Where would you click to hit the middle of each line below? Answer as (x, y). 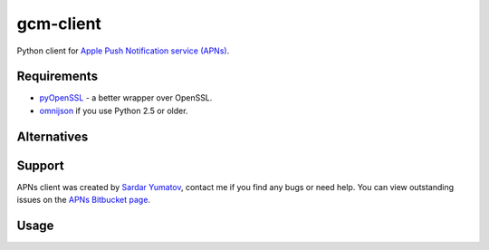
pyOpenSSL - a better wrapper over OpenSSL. (126, 98)
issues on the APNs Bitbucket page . (84, 200)
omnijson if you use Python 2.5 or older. (114, 111)
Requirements (58, 77)
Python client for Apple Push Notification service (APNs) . (123, 51)
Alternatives (53, 136)
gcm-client (59, 24)
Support (40, 165)
